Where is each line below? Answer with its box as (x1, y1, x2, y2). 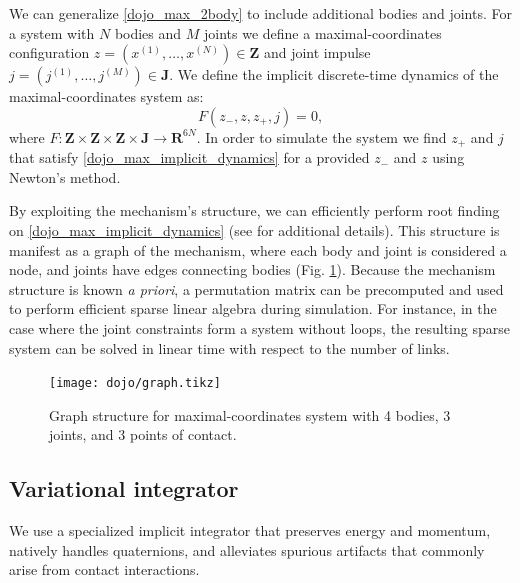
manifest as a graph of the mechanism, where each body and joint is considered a (9, 239, 507, 260)
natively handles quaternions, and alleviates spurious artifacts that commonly (9, 539, 485, 560)
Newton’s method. (9, 166, 121, 187)
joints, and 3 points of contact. (49, 424, 237, 445)
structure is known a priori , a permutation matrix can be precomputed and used (9, 278, 504, 299)
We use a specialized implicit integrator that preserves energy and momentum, (9, 520, 491, 541)
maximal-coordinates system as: (9, 86, 204, 107)
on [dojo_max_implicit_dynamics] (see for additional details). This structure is (9, 220, 500, 241)
